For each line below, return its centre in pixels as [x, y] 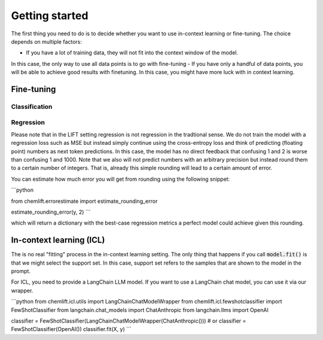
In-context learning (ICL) [58, 240]
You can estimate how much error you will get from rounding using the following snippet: [121, 179]
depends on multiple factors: [46, 41]
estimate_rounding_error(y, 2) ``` [51, 212]
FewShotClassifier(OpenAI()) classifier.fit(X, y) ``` [71, 329]
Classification [32, 107]
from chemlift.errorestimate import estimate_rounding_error [84, 201]
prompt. [21, 271]
